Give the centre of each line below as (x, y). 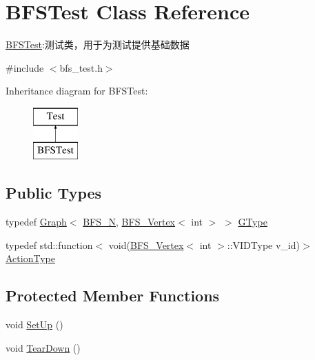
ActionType (30, 258)
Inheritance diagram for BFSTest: (77, 91)
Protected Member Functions (113, 296)
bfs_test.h (81, 67)
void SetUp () (34, 324)
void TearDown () (43, 347)
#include (25, 67)
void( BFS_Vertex (146, 244)
